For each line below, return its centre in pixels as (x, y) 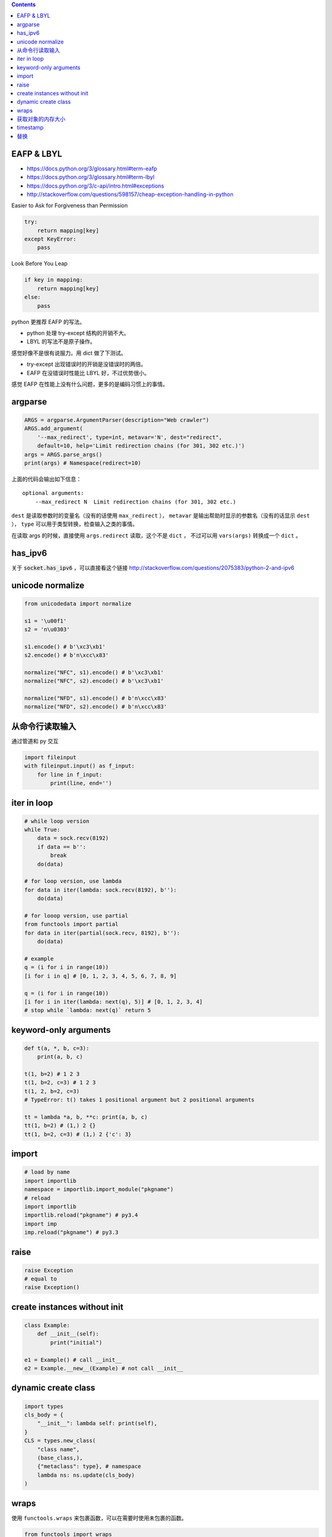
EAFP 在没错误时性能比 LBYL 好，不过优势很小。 (88, 373)
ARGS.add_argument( (53, 429)
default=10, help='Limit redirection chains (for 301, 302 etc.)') (141, 446)
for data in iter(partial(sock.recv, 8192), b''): (102, 933)
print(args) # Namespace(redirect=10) (83, 463)
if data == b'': (61, 847)
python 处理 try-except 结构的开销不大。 (78, 333)
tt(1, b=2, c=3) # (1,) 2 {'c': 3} (78, 1134)
